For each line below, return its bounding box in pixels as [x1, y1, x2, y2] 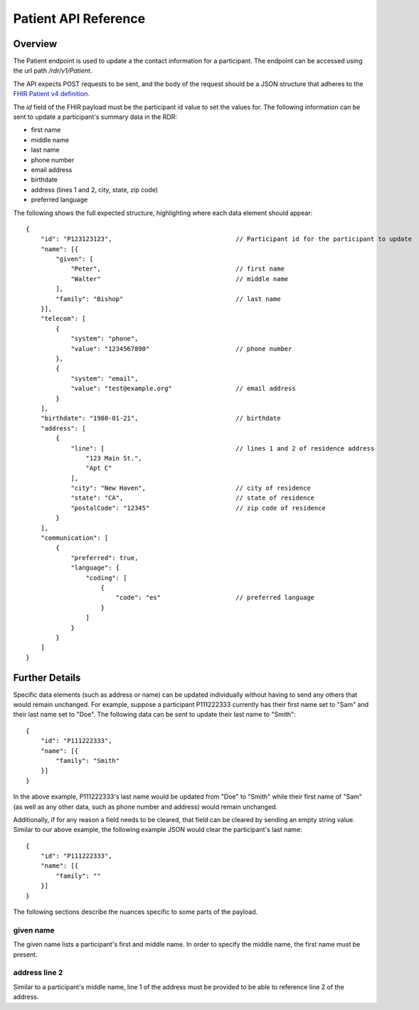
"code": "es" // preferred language [115, 594, 315, 601]
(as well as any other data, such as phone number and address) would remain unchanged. [13, 802, 277, 811]
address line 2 [13, 968, 63, 978]
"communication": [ [40, 534, 109, 542]
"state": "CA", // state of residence [70, 494, 315, 502]
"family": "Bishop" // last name [55, 295, 281, 303]
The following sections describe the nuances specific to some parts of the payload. [13, 908, 258, 916]
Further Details [13, 671, 81, 683]
